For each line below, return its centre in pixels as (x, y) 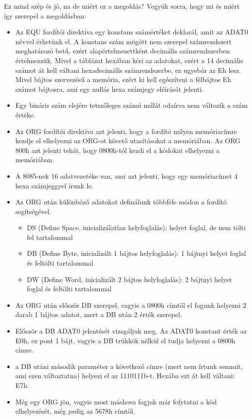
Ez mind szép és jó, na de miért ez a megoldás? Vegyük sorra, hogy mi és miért (122, 6)
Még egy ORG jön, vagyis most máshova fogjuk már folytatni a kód (116, 401)
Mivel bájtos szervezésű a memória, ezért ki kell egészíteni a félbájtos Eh (123, 79)
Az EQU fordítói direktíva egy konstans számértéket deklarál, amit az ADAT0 (132, 32)
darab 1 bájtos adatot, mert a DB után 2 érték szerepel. (99, 314)
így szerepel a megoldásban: (45, 15)
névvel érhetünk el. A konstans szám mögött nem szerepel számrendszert (124, 41)
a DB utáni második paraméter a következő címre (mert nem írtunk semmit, (129, 366)
